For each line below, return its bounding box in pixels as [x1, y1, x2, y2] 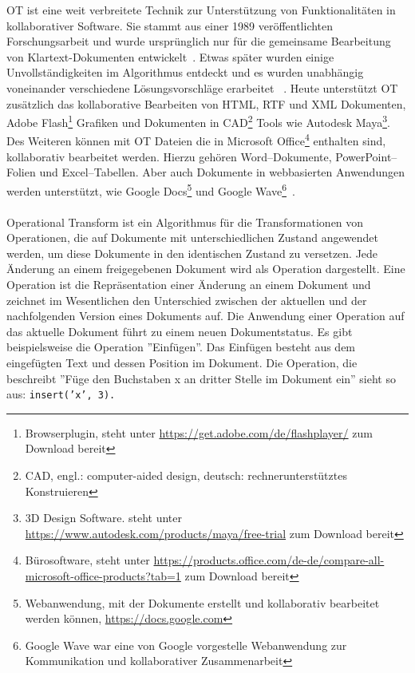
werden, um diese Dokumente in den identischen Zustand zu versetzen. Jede [6, 244, 378, 261]
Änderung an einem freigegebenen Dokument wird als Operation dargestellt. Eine [6, 260, 405, 277]
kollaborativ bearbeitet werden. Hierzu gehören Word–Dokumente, [6, 148, 332, 164]
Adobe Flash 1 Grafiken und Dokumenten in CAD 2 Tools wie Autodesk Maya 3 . [6, 112, 390, 130]
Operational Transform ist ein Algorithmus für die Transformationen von [6, 213, 364, 230]
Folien [6, 164, 36, 180]
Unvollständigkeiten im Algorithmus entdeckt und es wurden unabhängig [6, 64, 364, 81]
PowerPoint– [335, 148, 397, 164]
